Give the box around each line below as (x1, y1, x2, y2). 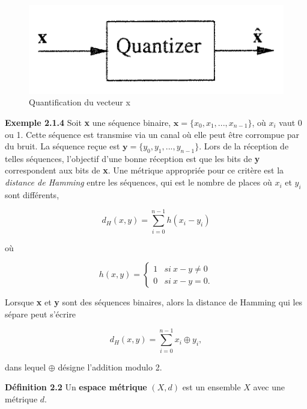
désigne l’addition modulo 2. (58, 360, 162, 373)
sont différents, (5, 188, 59, 201)
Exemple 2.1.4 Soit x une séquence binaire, (5, 116, 171, 128)
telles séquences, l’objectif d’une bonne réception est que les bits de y (5, 152, 260, 164)
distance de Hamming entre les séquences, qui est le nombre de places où (5, 176, 272, 189)
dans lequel (5, 360, 46, 373)
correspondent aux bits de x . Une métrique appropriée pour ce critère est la (5, 164, 284, 176)
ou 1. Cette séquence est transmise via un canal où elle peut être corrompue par (5, 128, 300, 140)
